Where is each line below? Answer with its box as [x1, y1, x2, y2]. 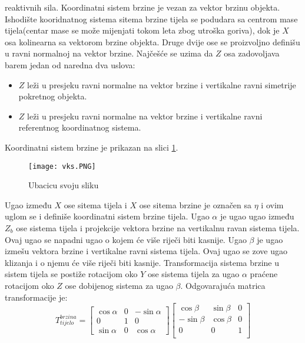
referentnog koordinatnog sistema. [18, 121, 141, 134]
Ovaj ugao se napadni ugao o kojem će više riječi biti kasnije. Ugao [5, 233, 247, 245]
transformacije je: [5, 291, 68, 303]
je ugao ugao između [220, 210, 294, 222]
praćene [250, 268, 278, 280]
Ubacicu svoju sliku [28, 179, 99, 191]
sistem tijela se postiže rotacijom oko [5, 268, 138, 280]
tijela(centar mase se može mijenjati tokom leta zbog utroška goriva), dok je [5, 24, 280, 36]
